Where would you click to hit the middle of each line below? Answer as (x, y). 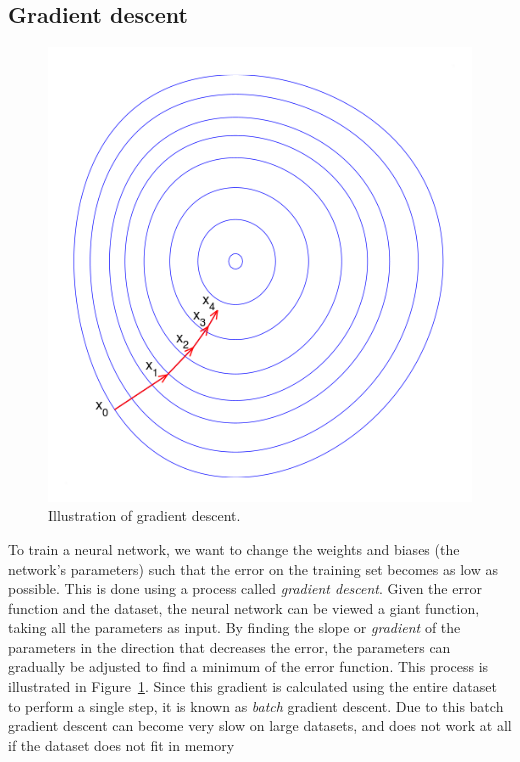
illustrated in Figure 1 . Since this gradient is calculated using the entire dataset (252, 686)
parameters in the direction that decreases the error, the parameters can (229, 646)
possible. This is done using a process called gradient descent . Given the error (245, 588)
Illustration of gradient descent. (144, 515)
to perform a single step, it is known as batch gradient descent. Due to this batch (256, 705)
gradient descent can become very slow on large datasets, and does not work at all (260, 725)
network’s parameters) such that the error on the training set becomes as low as (253, 568)
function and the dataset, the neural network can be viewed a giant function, (244, 607)
